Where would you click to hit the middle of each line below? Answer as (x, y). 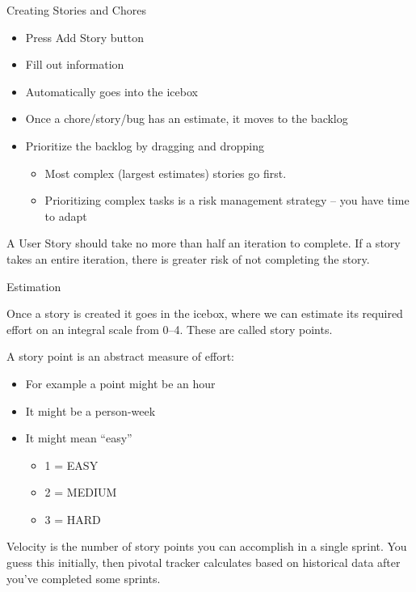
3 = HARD (73, 519)
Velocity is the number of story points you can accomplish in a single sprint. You (207, 546)
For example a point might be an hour (120, 383)
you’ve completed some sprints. (84, 578)
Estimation (34, 286)
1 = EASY (71, 465)
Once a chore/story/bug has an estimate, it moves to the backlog (187, 118)
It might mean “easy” (79, 438)
